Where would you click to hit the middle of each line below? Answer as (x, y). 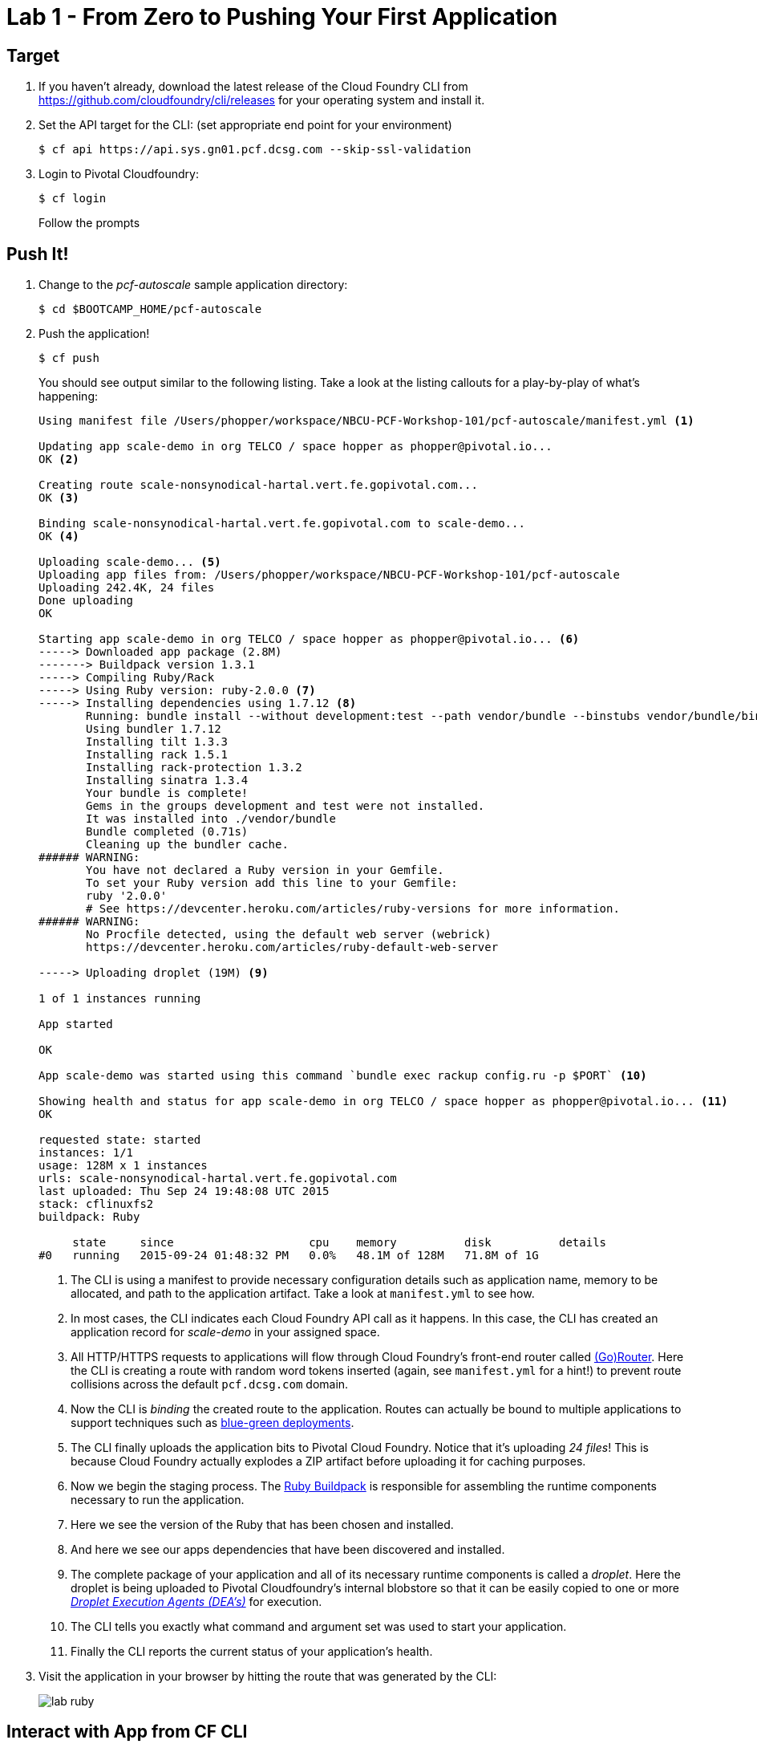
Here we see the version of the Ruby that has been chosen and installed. (262, 1525)
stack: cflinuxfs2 (96, 1204)
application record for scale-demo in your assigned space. (225, 1332)
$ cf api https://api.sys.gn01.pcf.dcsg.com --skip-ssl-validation (255, 150)
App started (76, 1024)
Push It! (38, 254)
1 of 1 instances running (120, 999)
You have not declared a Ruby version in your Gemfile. (265, 870)
